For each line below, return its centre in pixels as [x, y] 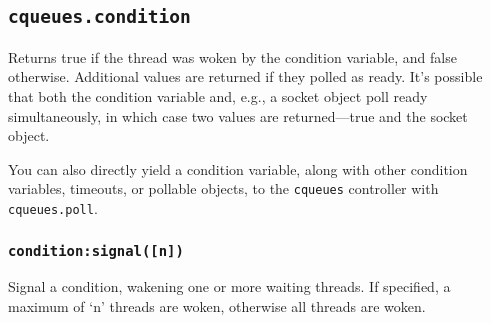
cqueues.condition [99, 17]
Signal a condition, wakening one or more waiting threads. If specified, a [229, 286]
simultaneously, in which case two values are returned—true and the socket [238, 115]
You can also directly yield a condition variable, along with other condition [238, 168]
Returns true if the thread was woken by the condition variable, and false [232, 56]
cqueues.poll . [53, 208]
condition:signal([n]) [96, 250]
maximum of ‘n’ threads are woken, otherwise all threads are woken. [217, 306]
